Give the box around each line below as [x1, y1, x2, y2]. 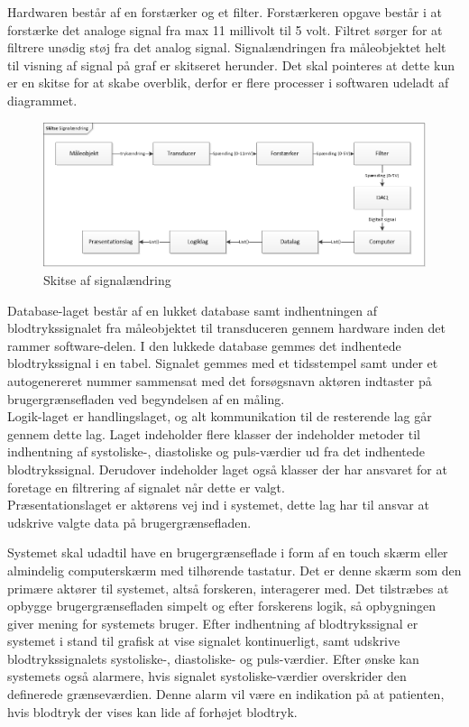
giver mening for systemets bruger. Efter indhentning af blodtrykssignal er [7, 613, 418, 632]
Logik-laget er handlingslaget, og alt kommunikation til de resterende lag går [7, 407, 432, 426]
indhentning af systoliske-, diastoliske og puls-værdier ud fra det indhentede [7, 442, 426, 461]
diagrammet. [7, 90, 78, 109]
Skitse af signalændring [43, 271, 171, 290]
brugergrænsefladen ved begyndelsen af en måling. [7, 389, 285, 408]
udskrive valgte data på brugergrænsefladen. [7, 512, 252, 531]
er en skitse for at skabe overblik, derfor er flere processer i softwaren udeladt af [7, 73, 449, 92]
